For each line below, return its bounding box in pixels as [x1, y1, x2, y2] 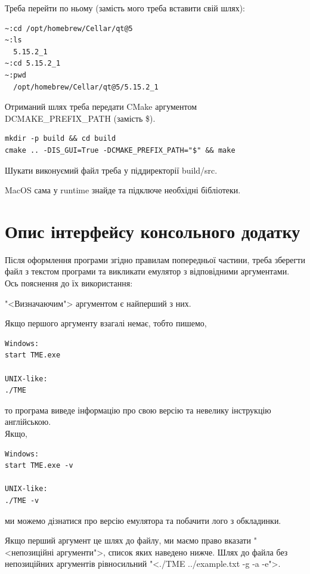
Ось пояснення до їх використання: [5, 277, 133, 289]
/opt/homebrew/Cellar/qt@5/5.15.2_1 [13, 82, 159, 91]
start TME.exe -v [5, 461, 73, 470]
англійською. [5, 415, 51, 428]
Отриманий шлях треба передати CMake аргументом [5, 100, 197, 113]
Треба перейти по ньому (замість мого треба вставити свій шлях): [5, 2, 245, 14]
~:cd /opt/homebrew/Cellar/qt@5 [5, 24, 133, 33]
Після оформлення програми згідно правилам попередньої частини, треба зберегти [5, 253, 305, 266]
